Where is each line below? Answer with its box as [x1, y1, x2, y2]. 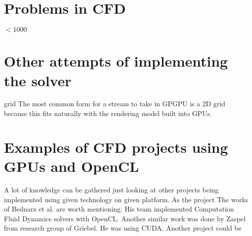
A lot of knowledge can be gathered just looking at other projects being [4, 184, 219, 194]
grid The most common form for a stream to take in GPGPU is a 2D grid [4, 98, 226, 109]
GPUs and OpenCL [4, 156, 139, 176]
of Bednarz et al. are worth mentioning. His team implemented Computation [4, 204, 234, 214]
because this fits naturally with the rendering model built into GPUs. [4, 108, 212, 118]
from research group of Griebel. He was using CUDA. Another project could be [4, 223, 242, 233]
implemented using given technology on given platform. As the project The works [4, 194, 249, 204]
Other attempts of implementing [4, 51, 228, 71]
